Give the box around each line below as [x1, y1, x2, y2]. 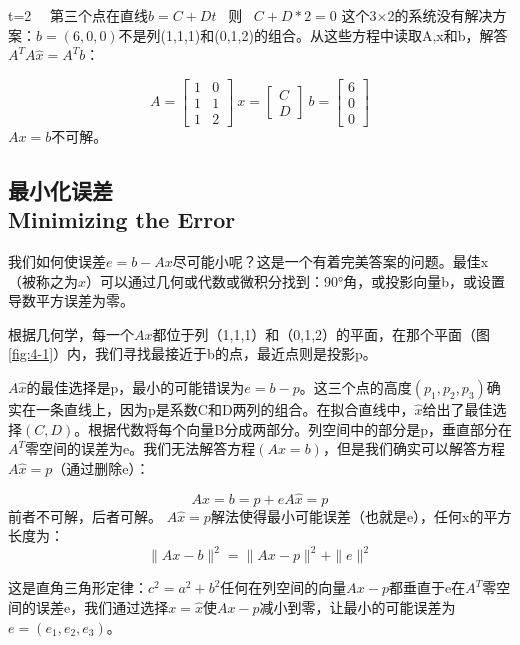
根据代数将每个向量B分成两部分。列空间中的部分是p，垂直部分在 [88, 418, 513, 439]
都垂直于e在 [389, 577, 466, 598]
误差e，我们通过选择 [35, 596, 169, 617]
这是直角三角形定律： [8, 577, 148, 598]
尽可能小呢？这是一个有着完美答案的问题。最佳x [172, 251, 489, 272]
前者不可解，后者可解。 [8, 505, 162, 526]
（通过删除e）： [52, 457, 150, 478]
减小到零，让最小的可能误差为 [259, 596, 456, 617]
